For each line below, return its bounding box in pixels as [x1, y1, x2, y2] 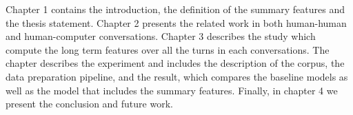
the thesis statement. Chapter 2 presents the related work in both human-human [6, 15, 347, 30]
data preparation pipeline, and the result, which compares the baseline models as [6, 69, 348, 83]
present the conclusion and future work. [6, 96, 173, 111]
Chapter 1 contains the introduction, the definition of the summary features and [6, 2, 345, 16]
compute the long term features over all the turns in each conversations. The [6, 42, 330, 56]
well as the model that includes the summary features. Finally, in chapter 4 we [6, 83, 338, 97]
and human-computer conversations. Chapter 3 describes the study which [6, 29, 316, 43]
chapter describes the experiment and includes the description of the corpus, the [6, 56, 345, 70]
